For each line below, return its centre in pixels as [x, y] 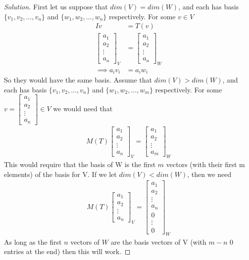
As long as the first [33, 241]
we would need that [83, 108]
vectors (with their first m [205, 164]
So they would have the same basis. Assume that [78, 80]
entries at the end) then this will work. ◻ [67, 251]
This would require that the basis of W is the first [80, 164]
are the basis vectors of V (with [158, 241]
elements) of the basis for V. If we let [60, 174]
